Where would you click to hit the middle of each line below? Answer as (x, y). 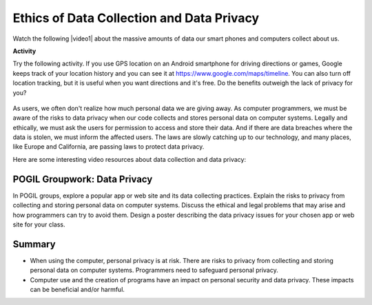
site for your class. (39, 224)
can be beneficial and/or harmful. (77, 290)
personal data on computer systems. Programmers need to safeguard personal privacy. (154, 270)
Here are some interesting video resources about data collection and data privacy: (130, 159)
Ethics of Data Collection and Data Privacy (136, 18)
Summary (34, 244)
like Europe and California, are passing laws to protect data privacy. (108, 147)
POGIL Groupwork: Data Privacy (83, 179)
